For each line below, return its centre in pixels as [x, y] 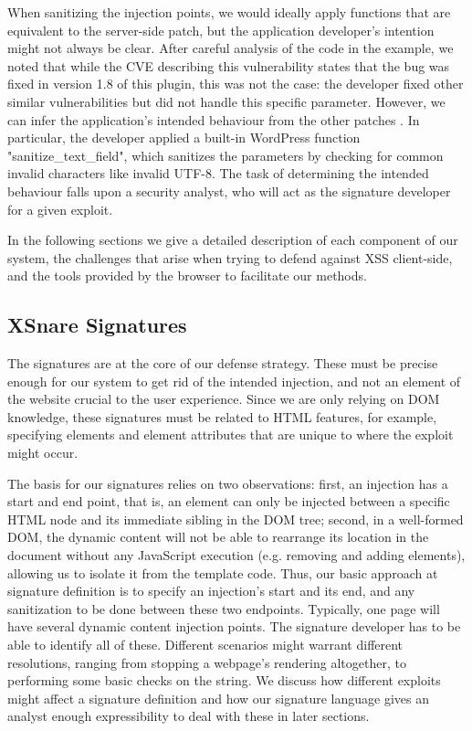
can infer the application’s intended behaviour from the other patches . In [214, 119]
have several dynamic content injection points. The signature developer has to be [234, 626]
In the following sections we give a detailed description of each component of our [233, 240]
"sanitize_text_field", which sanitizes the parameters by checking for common [226, 155]
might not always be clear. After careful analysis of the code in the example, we [231, 48]
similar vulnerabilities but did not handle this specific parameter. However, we [226, 101]
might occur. [43, 453]
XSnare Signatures [97, 325]
